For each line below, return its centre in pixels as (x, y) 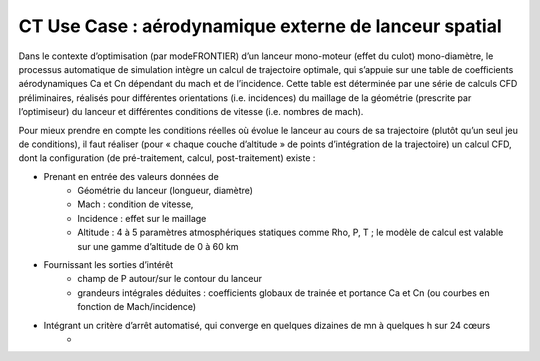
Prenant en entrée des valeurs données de (131, 176)
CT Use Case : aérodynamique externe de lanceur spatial (260, 26)
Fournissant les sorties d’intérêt (108, 265)
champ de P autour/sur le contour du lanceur (169, 279)
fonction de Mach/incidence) (137, 307)
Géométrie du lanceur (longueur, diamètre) (165, 191)
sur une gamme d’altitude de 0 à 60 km (158, 246)
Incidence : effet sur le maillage (142, 218)
